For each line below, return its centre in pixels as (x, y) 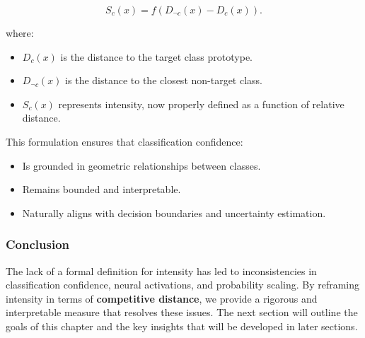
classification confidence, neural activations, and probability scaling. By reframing (183, 285)
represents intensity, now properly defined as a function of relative (201, 104)
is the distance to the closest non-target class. (164, 80)
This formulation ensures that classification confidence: (124, 141)
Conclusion (37, 244)
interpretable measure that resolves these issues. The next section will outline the (182, 312)
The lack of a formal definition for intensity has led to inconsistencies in (161, 270)
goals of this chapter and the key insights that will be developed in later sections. (182, 326)
